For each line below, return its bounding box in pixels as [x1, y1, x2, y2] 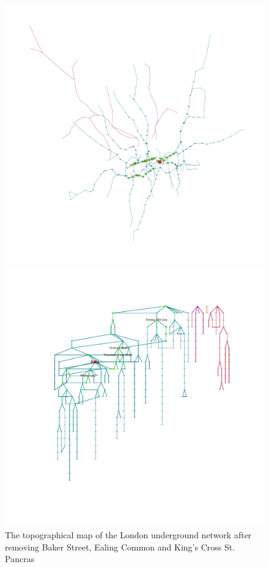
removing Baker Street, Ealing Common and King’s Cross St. [5, 540, 235, 553]
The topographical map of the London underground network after [5, 528, 252, 541]
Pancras [5, 552, 35, 565]
